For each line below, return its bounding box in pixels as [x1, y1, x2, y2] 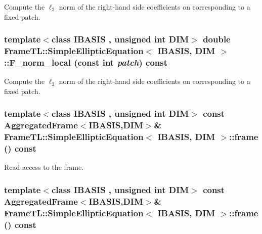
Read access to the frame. [4, 162, 84, 172]
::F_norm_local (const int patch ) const [4, 56, 167, 68]
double [203, 33, 231, 45]
